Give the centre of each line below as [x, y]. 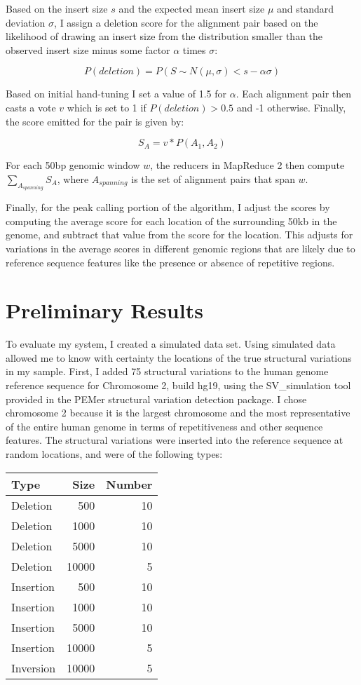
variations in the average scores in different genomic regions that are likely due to [180, 248]
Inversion [34, 667]
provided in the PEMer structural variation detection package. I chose [156, 399]
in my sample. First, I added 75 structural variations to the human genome [167, 371]
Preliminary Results [104, 310]
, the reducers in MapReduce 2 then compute [247, 165]
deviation [26, 22]
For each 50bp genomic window [73, 165]
